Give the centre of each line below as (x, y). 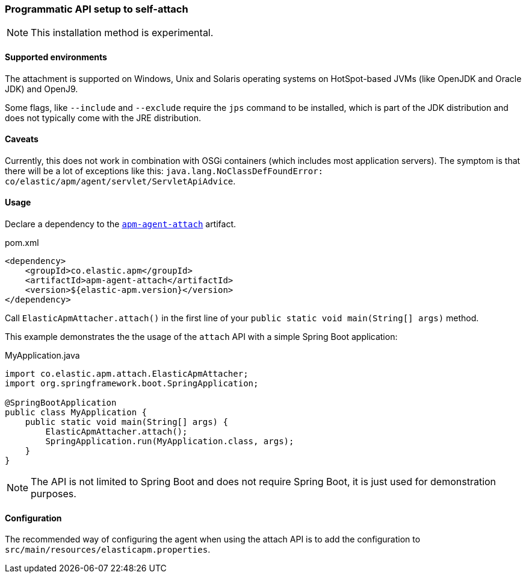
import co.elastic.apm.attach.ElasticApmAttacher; (127, 374)
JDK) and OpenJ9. (42, 89)
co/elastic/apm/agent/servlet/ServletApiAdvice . (120, 181)
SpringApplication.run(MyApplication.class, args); (170, 441)
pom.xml (22, 243)
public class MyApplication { (76, 413)
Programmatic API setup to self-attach (97, 9)
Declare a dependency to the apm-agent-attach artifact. (121, 224)
